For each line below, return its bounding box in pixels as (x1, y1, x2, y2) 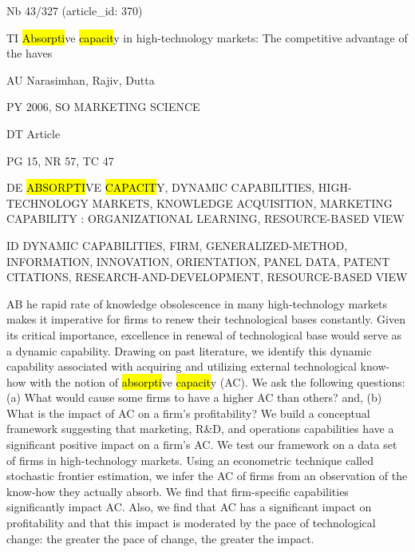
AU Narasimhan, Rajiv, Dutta (6, 71, 155, 88)
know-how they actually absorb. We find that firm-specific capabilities (6, 483, 349, 499)
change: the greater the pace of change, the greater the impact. (6, 530, 314, 546)
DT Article (6, 125, 61, 141)
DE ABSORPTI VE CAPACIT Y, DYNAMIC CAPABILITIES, (6, 179, 315, 196)
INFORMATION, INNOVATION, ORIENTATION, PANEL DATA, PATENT (6, 252, 390, 269)
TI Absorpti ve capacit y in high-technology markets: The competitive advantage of (6, 29, 408, 46)
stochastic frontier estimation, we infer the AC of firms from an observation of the (6, 467, 408, 484)
